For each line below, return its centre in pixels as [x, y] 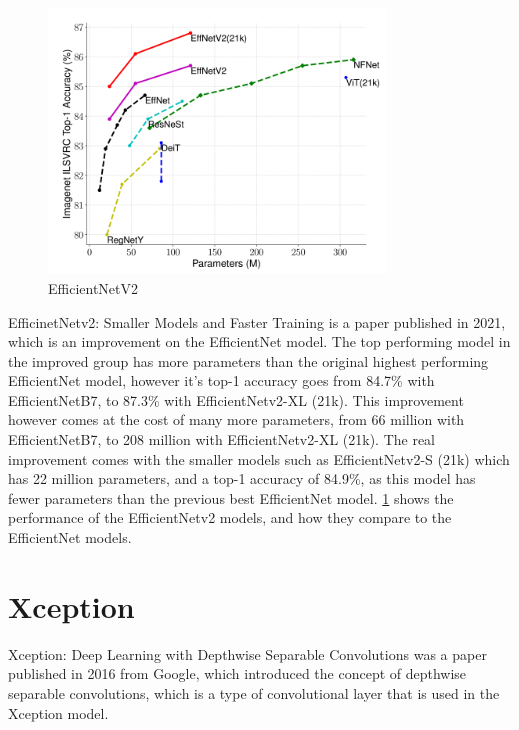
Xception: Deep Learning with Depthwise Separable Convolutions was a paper [247, 653]
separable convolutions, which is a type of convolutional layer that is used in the [254, 692]
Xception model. [58, 712]
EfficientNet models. [70, 537]
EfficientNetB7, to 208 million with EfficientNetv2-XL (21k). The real [222, 439]
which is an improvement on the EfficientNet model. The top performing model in [259, 341]
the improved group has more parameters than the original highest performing [248, 360]
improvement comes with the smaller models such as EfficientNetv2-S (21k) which [259, 458]
